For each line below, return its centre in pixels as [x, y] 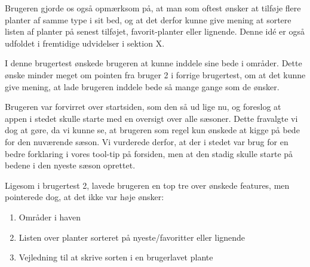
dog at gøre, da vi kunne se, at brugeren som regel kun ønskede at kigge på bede [152, 130]
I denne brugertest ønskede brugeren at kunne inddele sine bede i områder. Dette [154, 63]
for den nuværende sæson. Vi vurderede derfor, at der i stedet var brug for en [147, 141]
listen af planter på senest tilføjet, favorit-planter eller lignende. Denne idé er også [155, 31]
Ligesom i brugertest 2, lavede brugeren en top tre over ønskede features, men [147, 185]
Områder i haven [50, 217]
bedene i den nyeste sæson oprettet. [70, 165]
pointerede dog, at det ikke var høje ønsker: [85, 197]
